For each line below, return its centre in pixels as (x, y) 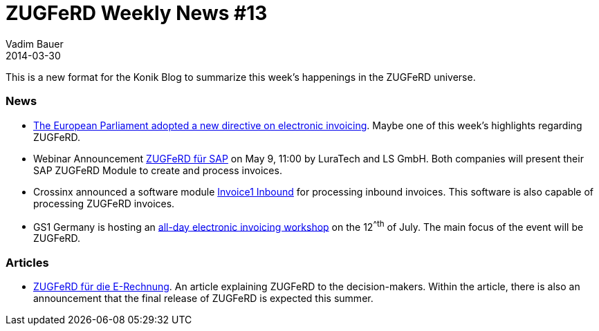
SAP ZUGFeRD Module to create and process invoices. (158, 170)
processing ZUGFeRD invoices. (104, 203)
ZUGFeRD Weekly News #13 (137, 13)
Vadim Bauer (35, 44)
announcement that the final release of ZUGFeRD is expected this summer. (203, 298)
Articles (27, 262)
